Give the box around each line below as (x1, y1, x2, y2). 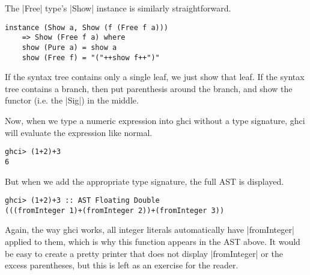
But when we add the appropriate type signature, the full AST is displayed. (5, 175, 284, 187)
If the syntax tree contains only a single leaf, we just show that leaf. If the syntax (5, 70, 305, 83)
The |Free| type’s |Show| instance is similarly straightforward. (5, 2, 231, 14)
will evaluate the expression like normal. (5, 126, 153, 138)
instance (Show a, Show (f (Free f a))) (5, 23, 169, 32)
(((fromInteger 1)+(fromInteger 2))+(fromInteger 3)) (5, 206, 225, 215)
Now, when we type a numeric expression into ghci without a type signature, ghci (5, 114, 305, 126)
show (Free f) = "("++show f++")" (22, 53, 160, 62)
